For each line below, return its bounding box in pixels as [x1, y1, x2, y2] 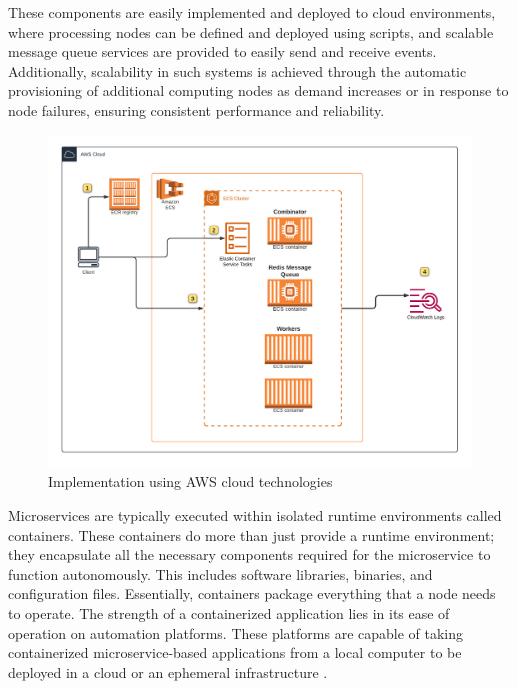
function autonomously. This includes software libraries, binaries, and [8, 563, 433, 584]
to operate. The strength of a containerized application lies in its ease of [8, 603, 450, 624]
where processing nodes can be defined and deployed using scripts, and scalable [8, 21, 494, 42]
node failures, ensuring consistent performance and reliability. [8, 99, 385, 120]
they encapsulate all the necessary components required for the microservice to [8, 544, 491, 565]
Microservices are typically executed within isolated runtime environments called [8, 505, 502, 526]
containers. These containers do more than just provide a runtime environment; [8, 524, 495, 545]
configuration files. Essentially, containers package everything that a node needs [8, 583, 496, 604]
